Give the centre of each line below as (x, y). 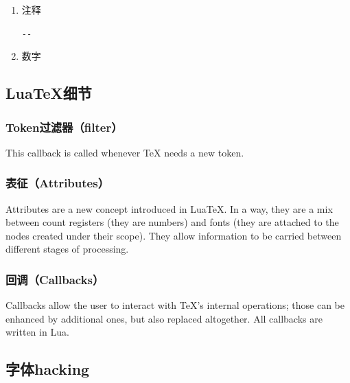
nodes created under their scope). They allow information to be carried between (174, 235)
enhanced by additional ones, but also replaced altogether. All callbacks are (164, 318)
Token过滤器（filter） (64, 127)
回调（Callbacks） (55, 279)
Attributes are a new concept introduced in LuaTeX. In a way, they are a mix (169, 208)
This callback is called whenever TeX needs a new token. (125, 152)
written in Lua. (37, 332)
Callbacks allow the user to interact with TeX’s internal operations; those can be (175, 305)
